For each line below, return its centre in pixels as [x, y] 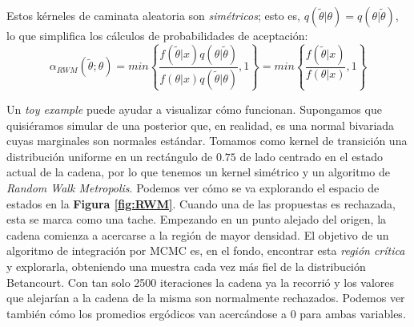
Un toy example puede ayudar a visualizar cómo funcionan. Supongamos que [194, 109]
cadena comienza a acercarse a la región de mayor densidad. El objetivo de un [198, 234]
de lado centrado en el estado [312, 156]
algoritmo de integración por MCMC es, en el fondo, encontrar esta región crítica [206, 250]
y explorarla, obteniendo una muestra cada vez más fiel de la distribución [186, 266]
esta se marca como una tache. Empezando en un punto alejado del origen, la [197, 219]
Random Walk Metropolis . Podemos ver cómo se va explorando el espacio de [193, 187]
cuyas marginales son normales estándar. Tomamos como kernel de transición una [207, 141]
